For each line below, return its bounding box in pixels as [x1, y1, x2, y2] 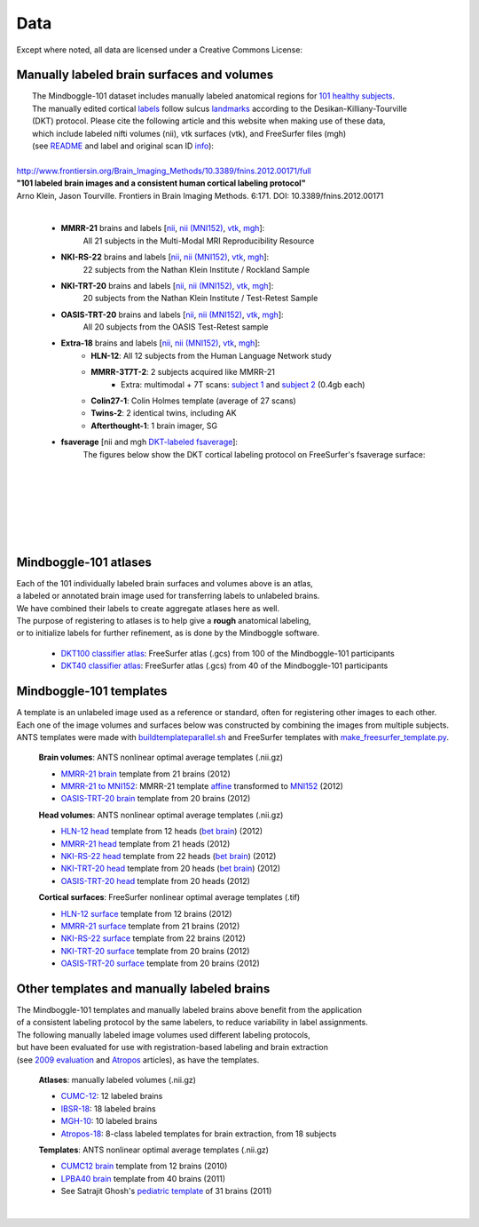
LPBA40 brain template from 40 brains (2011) [60, 1173, 226, 1183]
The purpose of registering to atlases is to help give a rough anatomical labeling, [16, 616, 311, 626]
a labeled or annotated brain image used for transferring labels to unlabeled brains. [16, 591, 320, 602]
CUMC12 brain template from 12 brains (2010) [60, 1160, 228, 1172]
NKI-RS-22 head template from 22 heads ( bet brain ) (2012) [60, 851, 277, 862]
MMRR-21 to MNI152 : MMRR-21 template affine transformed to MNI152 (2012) [60, 781, 343, 792]
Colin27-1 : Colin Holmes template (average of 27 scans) [90, 395, 296, 406]
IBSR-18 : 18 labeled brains [60, 1103, 156, 1114]
